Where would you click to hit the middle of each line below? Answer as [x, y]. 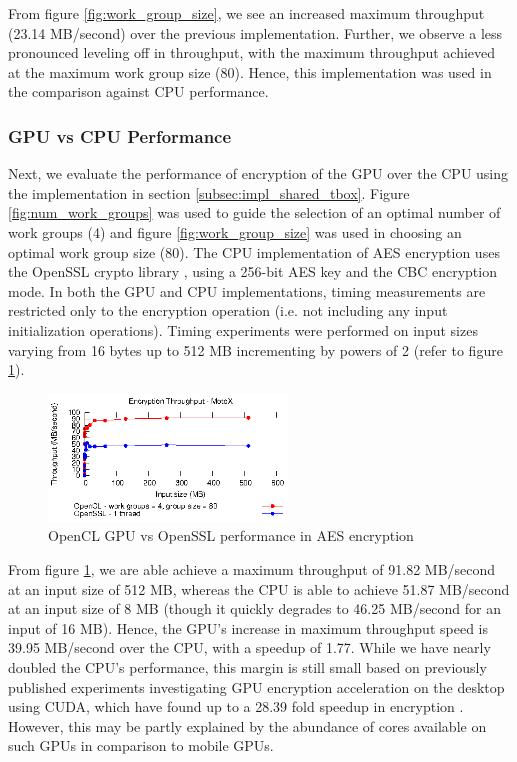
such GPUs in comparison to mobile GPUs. [141, 745]
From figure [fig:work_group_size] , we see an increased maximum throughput [246, 13]
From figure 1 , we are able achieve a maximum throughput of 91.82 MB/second [252, 568]
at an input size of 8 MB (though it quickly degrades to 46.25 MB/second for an [255, 608]
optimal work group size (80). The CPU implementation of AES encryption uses [254, 251]
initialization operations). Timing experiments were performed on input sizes [243, 329]
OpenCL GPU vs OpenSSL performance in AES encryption [231, 535]
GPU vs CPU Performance [120, 135]
